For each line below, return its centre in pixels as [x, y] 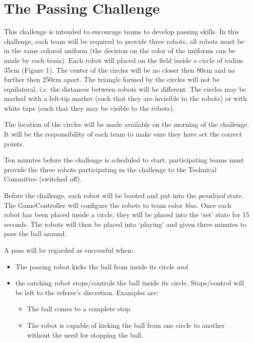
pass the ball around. [35, 233]
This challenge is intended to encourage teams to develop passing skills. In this [122, 31]
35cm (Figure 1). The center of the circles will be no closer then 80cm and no [120, 70]
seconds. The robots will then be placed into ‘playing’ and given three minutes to [125, 224]
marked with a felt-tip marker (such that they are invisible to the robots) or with [126, 98]
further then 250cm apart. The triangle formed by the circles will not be [112, 79]
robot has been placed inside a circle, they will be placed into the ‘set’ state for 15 [127, 214]
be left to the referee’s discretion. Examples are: [87, 292]
